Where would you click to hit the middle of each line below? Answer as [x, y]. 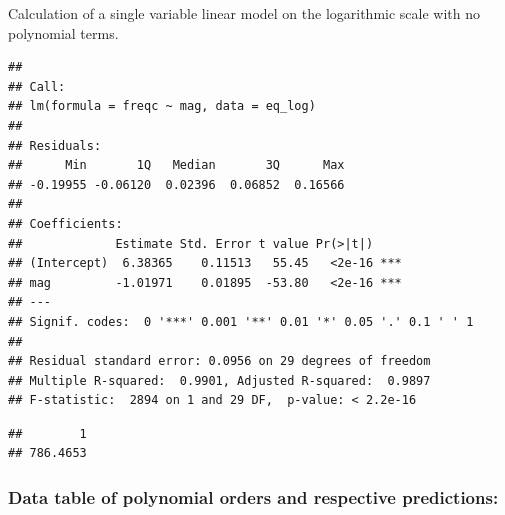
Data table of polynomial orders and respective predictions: [253, 496]
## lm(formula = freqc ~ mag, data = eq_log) [162, 106]
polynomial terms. [63, 32]
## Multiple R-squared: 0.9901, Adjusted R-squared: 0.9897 [219, 380]
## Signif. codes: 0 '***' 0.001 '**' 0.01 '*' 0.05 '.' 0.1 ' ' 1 [241, 321]
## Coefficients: [65, 223]
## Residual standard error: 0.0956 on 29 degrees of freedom [219, 361]
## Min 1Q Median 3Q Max [176, 165]
